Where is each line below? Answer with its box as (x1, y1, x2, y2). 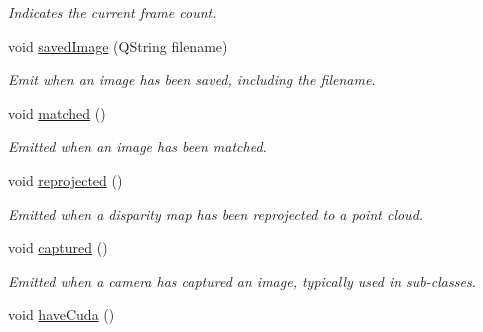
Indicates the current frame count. (8, 2, 217, 22)
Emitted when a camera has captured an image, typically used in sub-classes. (8, 270, 476, 291)
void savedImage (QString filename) (8, 35, 228, 56)
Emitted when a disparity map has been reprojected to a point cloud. (8, 203, 424, 224)
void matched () (8, 102, 106, 123)
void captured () (8, 237, 108, 258)
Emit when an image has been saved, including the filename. (8, 69, 376, 90)
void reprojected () (8, 169, 123, 190)
